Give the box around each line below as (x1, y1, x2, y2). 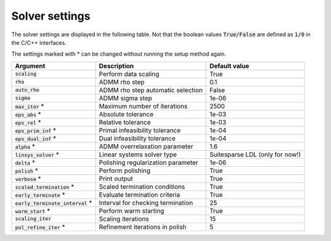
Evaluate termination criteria (99, 190, 180, 199)
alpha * (15, 142, 36, 150)
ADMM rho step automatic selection (99, 86, 203, 94)
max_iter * (15, 102, 44, 110)
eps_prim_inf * (15, 126, 56, 134)
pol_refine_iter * (15, 223, 66, 231)
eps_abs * (15, 110, 42, 118)
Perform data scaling (99, 69, 159, 78)
